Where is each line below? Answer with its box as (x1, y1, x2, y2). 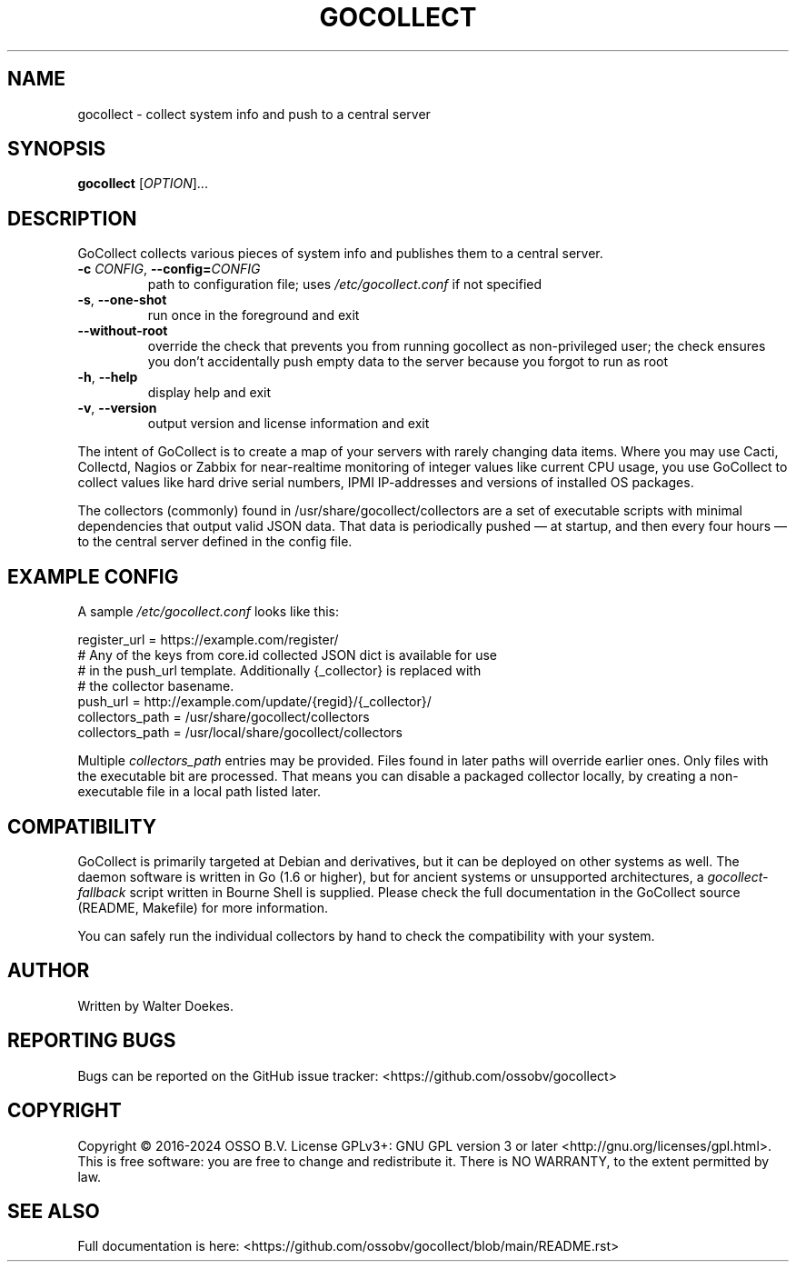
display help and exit (147, 385, 272, 401)
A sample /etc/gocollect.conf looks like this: (77, 604, 340, 620)
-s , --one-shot (77, 292, 167, 308)
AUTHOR (7, 959, 90, 983)
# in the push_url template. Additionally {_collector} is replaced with (77, 663, 482, 679)
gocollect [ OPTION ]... (77, 175, 208, 192)
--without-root (77, 323, 168, 339)
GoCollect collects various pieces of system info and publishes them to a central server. (77, 245, 603, 262)
